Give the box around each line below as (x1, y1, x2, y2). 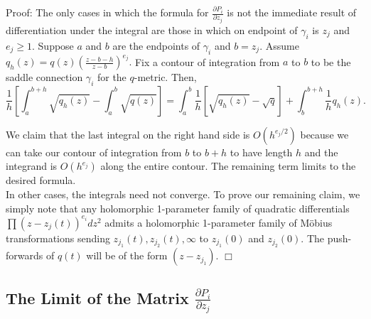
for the (97, 70, 127, 85)
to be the (311, 54, 351, 69)
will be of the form (86, 248, 168, 263)
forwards (6, 248, 43, 263)
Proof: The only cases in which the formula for (6, 5, 209, 19)
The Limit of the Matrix (6, 286, 189, 308)
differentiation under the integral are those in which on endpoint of (6, 22, 298, 37)
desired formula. (6, 173, 76, 188)
